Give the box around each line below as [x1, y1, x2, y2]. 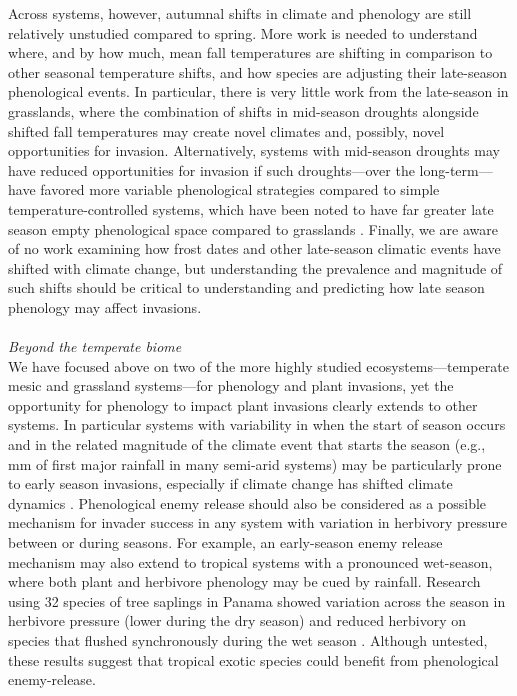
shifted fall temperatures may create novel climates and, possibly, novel [8, 120, 445, 141]
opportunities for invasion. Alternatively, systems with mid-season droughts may [8, 140, 500, 161]
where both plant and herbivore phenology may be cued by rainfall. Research [8, 571, 481, 592]
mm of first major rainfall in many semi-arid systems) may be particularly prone [8, 453, 502, 474]
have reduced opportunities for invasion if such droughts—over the [8, 159, 415, 180]
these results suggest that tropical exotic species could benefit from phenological [8, 649, 499, 670]
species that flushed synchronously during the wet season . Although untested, [8, 630, 488, 650]
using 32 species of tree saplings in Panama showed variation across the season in [8, 590, 506, 611]
